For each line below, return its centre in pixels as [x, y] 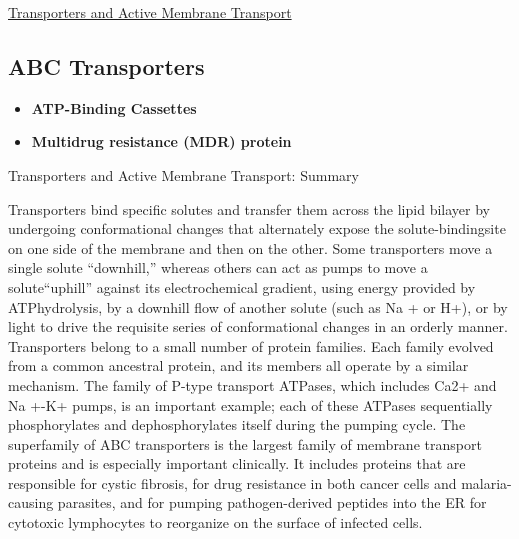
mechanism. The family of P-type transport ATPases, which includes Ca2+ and [252, 384]
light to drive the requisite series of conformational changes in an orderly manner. [258, 326]
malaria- [486, 482]
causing [31, 502]
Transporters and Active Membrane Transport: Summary [183, 174]
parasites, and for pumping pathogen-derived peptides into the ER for [272, 502]
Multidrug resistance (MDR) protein [161, 141]
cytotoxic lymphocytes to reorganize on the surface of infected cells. [215, 522]
